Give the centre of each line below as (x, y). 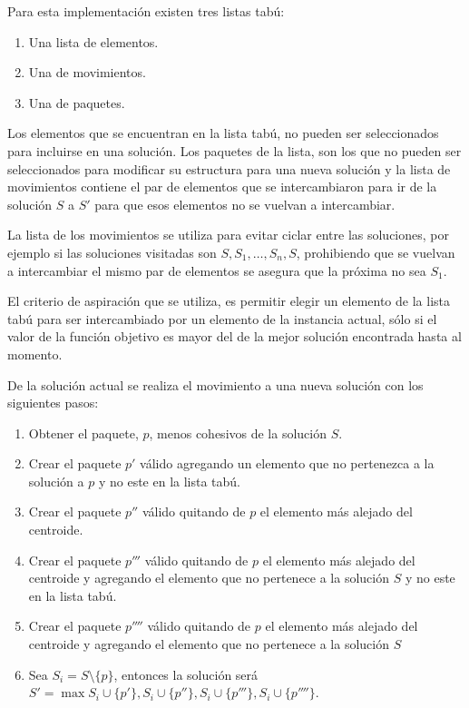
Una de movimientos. (87, 72)
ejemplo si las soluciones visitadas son (112, 252)
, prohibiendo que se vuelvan (376, 252)
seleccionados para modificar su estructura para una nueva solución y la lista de (229, 168)
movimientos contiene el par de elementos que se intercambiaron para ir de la (222, 187)
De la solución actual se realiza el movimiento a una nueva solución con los (215, 384)
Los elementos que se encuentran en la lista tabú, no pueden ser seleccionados (223, 133)
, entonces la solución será (186, 674)
